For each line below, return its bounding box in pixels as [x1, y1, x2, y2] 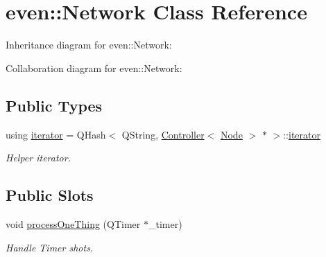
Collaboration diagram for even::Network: [6, 60, 182, 75]
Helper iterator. [6, 150, 71, 165]
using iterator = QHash [6, 127, 106, 141]
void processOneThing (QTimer [6, 216, 141, 231]
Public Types [6, 94, 103, 116]
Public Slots [6, 184, 94, 206]
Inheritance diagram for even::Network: [6, 37, 172, 52]
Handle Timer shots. [6, 240, 94, 254]
